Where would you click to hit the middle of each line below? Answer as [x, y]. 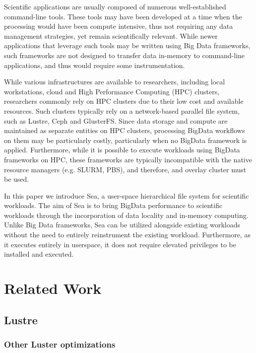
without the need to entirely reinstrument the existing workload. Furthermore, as [127, 235]
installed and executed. [39, 254]
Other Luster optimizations [60, 344]
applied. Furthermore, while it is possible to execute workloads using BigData [122, 150]
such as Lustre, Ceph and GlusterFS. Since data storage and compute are [116, 120]
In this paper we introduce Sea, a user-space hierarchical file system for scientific [127, 195]
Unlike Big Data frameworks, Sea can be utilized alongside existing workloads [122, 225]
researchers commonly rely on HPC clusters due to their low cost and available [124, 101]
